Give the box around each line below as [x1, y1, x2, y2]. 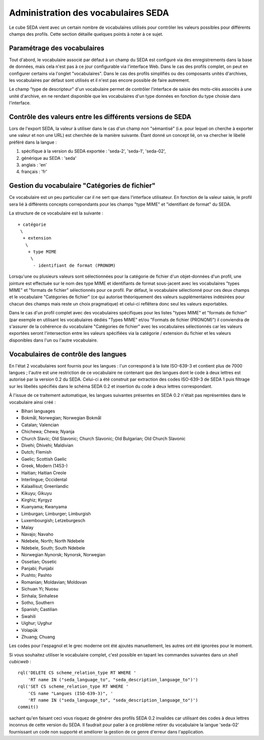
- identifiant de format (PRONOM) [33, 262, 116, 268]
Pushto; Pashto [21, 572, 52, 578]
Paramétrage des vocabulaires [9, 44, 105, 52]
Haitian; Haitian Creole [21, 470, 66, 476]
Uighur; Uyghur [21, 620, 52, 626]
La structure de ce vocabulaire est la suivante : [9, 210, 104, 216]
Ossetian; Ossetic [21, 559, 57, 565]
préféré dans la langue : [9, 139, 57, 145]
